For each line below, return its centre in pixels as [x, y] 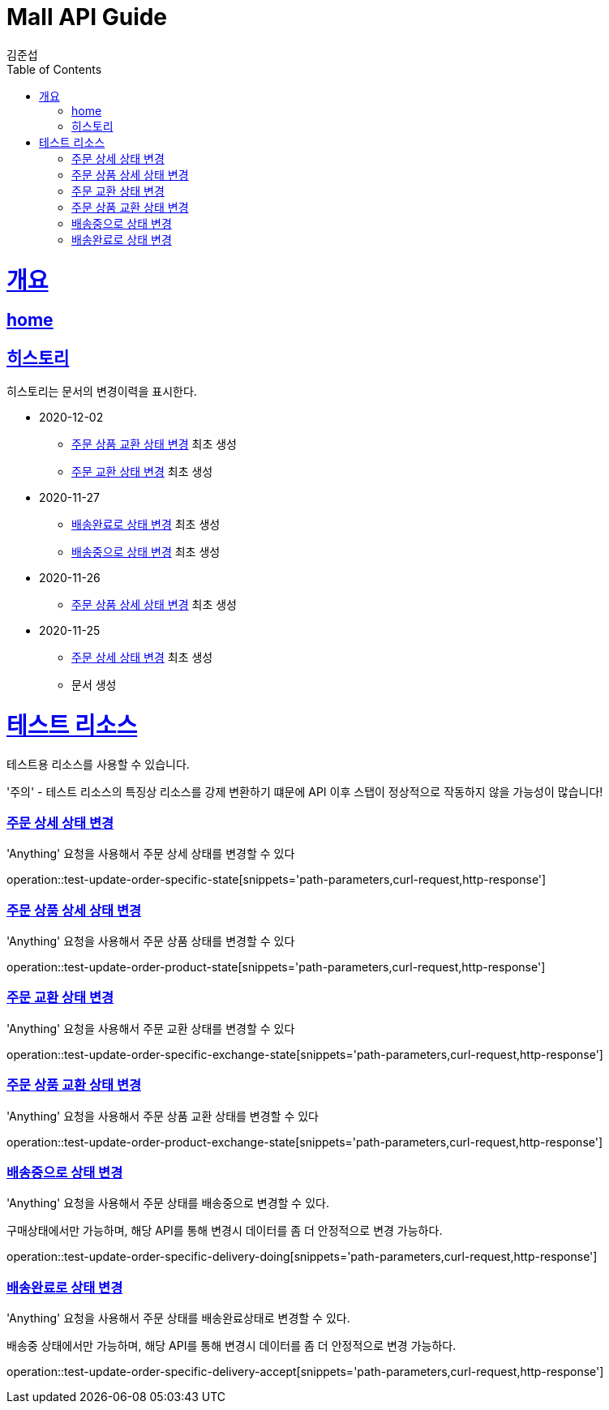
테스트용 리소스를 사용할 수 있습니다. [98, 764]
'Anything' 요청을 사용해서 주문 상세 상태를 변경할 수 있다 [151, 854]
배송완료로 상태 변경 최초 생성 [146, 525]
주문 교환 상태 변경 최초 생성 [142, 472]
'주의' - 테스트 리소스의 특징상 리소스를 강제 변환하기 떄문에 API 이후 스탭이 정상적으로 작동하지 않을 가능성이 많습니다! [305, 791]
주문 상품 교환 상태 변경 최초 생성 [154, 444]
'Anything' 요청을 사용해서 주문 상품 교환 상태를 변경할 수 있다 [163, 1116]
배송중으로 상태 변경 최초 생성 [146, 552]
